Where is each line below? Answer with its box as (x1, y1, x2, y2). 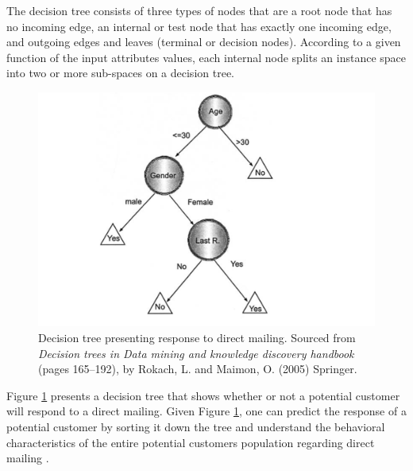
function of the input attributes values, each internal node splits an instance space (6, 49, 407, 65)
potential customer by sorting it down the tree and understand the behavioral (6, 418, 385, 434)
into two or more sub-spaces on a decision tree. (6, 64, 234, 81)
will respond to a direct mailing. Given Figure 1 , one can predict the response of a (6, 403, 407, 419)
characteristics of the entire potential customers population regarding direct (6, 434, 375, 450)
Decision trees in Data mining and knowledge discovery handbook (38, 344, 354, 361)
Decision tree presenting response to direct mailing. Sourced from (38, 329, 356, 345)
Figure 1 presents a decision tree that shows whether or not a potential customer (6, 387, 400, 403)
